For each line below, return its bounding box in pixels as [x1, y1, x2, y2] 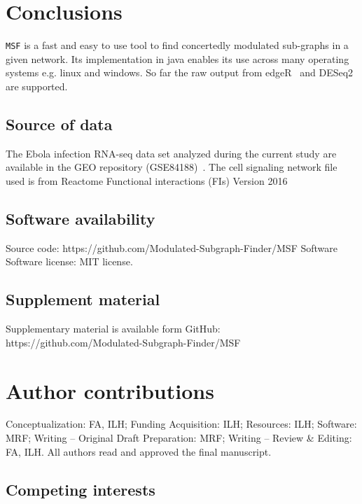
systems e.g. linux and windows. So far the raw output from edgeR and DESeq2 [6, 65, 354, 80]
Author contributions [6, 376, 214, 405]
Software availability [6, 207, 155, 229]
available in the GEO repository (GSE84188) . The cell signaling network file [6, 160, 337, 174]
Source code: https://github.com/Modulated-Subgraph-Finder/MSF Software [6, 240, 337, 255]
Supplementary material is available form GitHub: [6, 321, 221, 336]
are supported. [6, 78, 68, 93]
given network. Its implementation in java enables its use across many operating [6, 51, 349, 66]
